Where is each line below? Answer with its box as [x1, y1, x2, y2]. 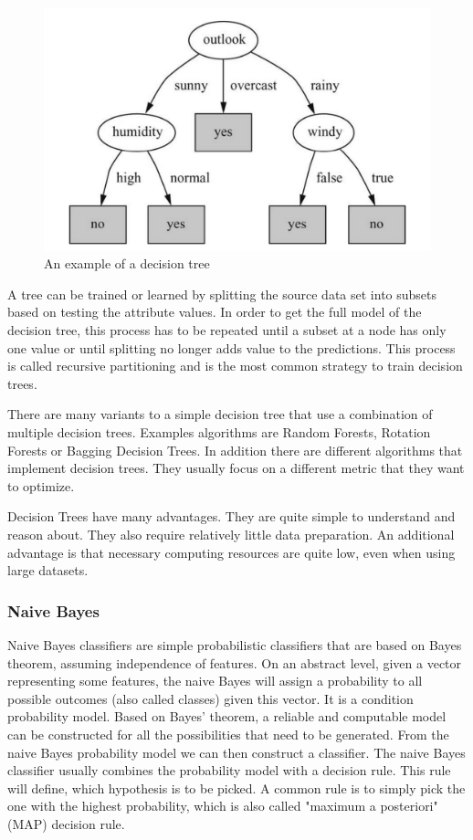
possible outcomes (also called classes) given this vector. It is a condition [7, 688, 414, 708]
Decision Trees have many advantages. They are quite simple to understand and [7, 507, 456, 526]
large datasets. [7, 561, 89, 580]
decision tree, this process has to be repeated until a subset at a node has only [7, 320, 447, 340]
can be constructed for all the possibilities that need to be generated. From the [7, 724, 449, 743]
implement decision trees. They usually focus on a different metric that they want [7, 458, 465, 478]
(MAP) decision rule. [7, 814, 125, 833]
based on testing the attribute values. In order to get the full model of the [7, 302, 422, 321]
